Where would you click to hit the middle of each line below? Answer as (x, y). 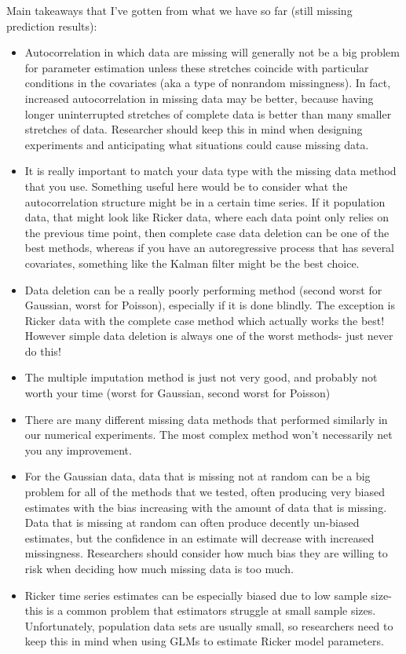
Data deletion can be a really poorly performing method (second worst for (203, 289)
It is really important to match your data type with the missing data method (210, 171)
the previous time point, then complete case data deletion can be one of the (207, 232)
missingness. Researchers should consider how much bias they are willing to (206, 553)
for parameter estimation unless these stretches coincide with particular (197, 67)
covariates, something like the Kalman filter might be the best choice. (192, 263)
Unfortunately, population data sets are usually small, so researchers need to (209, 625)
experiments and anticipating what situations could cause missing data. (197, 144)
